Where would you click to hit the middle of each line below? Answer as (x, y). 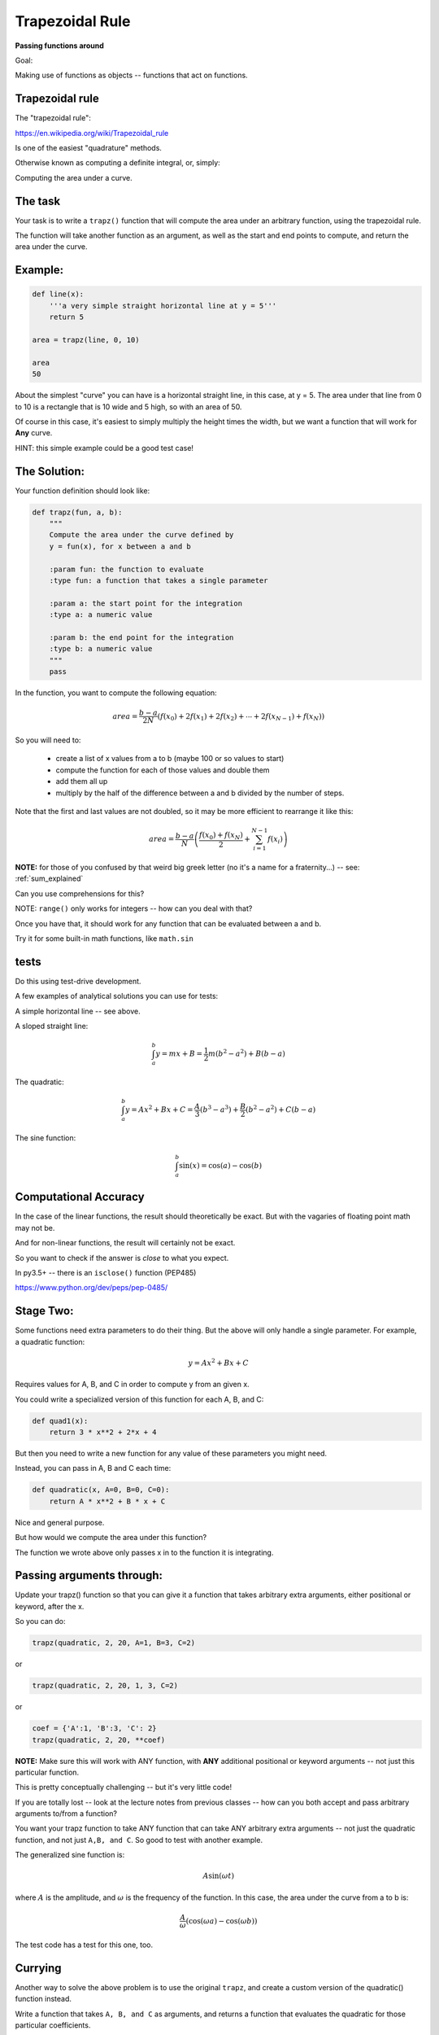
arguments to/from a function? (66, 1814)
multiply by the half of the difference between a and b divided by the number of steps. (200, 793)
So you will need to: (48, 740)
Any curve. (34, 433)
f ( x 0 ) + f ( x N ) (221, 836)
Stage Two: (44, 1311)
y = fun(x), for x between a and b (120, 546)
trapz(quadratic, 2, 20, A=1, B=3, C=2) (113, 1643)
